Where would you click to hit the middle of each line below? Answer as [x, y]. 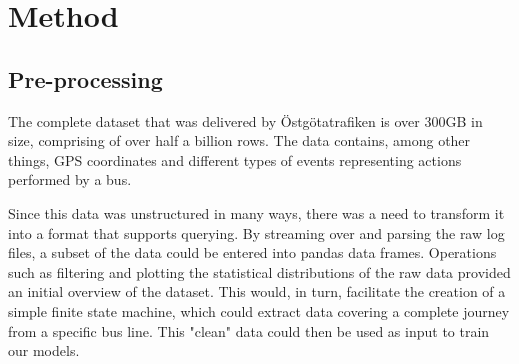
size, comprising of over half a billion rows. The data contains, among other [239, 140]
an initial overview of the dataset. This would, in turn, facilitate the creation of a [257, 291]
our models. [44, 350]
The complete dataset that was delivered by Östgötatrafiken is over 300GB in [245, 120]
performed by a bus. [70, 179]
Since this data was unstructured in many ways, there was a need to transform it [256, 212]
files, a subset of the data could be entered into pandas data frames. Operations [252, 252]
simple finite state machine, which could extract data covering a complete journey [259, 310]
